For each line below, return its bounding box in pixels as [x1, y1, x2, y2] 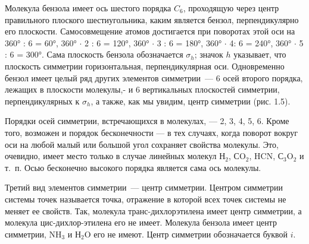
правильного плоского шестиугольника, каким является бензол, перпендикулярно [5, 13, 299, 26]
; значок [194, 48, 223, 61]
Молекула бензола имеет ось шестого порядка [5, 2, 171, 14]
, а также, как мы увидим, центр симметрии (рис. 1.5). [90, 94, 291, 107]
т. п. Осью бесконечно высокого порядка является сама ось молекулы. [5, 161, 261, 173]
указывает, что [233, 48, 286, 61]
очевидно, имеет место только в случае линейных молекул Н [5, 150, 226, 162]
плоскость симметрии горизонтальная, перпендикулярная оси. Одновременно [5, 59, 285, 72]
